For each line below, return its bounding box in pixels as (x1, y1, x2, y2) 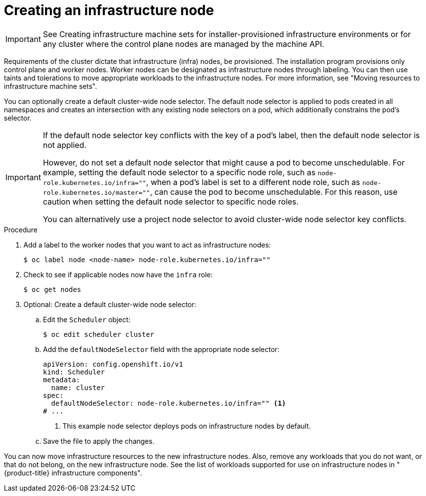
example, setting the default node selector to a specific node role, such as (43, 167, 316, 177)
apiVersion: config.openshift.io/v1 (43, 360, 183, 368)
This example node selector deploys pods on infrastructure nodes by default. (63, 421, 311, 430)
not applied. (43, 140, 86, 150)
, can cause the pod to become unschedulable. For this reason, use (150, 186, 398, 197)
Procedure (4, 225, 38, 234)
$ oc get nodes (23, 285, 82, 293)
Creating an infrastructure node (4, 2, 214, 19)
